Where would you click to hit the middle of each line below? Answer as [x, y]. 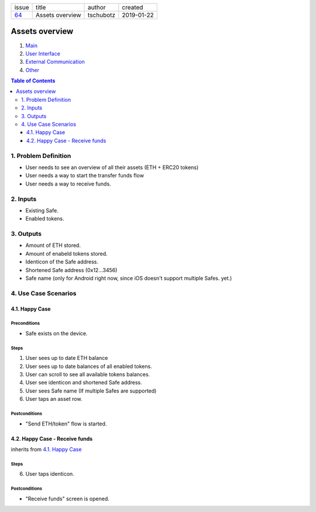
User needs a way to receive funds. [68, 184]
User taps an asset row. [54, 399]
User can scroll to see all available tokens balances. [88, 374]
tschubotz [102, 15]
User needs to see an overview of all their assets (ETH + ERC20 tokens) [112, 167]
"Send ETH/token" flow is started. [66, 424]
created [133, 7]
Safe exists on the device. [56, 333]
